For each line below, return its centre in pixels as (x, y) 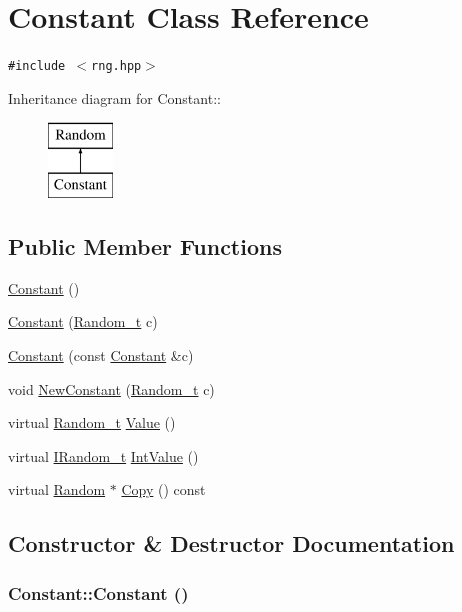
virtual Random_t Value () (92, 422)
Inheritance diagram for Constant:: (114, 97)
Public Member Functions (145, 245)
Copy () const (163, 489)
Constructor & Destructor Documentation (231, 543)
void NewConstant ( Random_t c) (111, 388)
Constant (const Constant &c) (101, 354)
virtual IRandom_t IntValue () (103, 455)
